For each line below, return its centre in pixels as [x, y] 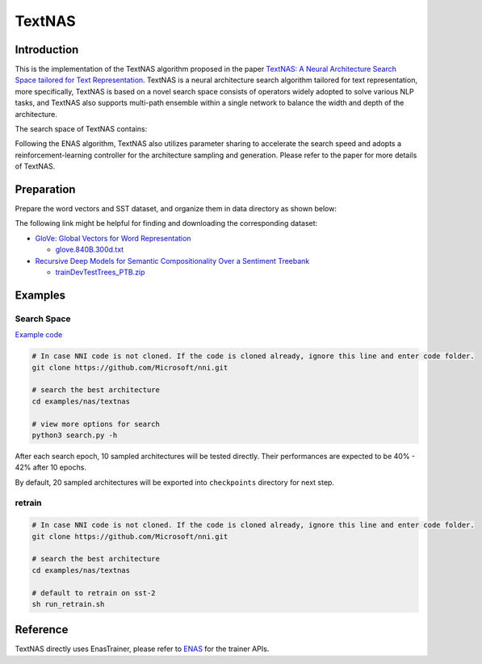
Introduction [47, 50]
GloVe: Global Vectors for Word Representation [113, 238]
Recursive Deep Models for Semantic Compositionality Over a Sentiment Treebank [172, 261]
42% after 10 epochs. [50, 467]
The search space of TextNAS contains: [81, 129]
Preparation [45, 189]
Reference [42, 630]
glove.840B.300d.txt [90, 249]
